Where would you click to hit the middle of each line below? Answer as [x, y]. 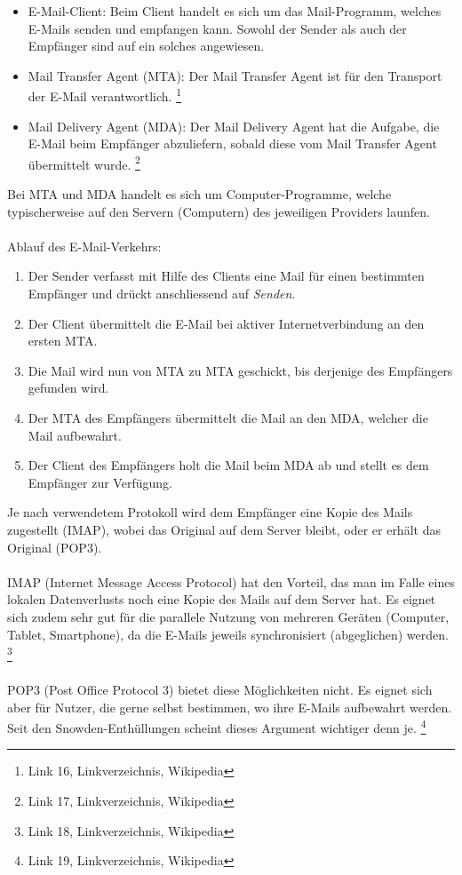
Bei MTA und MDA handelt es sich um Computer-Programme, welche [199, 194]
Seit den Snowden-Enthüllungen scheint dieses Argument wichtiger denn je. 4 [217, 726]
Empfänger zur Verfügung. [100, 482]
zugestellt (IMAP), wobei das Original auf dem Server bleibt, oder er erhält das [224, 529]
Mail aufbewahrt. [75, 435]
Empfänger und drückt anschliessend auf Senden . [162, 294]
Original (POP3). [55, 547]
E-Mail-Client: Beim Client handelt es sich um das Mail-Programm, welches [235, 11]
